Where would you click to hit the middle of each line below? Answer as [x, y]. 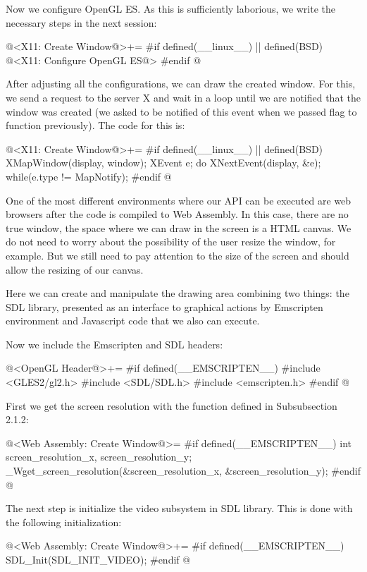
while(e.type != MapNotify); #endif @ [89, 176]
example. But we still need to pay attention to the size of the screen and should [178, 255]
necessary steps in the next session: [81, 22]
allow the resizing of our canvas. [75, 269]
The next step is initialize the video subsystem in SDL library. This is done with [179, 508]
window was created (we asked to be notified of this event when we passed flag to [181, 111]
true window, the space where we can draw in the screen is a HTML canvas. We [179, 227]
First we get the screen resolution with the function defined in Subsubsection [172, 405]
